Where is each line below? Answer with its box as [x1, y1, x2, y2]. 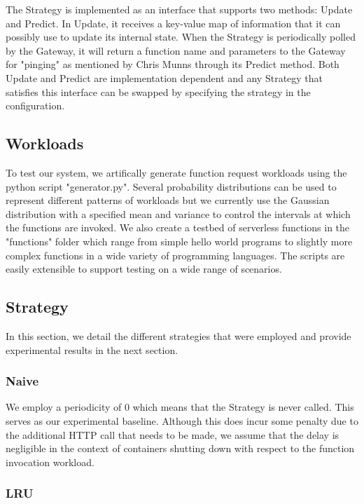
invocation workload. [6, 454, 94, 469]
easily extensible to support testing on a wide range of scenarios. [6, 261, 282, 276]
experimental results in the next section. [6, 342, 178, 357]
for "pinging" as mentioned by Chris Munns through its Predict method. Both [6, 57, 339, 71]
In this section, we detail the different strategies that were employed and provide [6, 328, 351, 343]
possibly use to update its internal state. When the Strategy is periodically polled [6, 29, 356, 44]
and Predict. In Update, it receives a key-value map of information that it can [6, 15, 341, 30]
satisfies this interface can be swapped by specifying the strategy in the [6, 84, 311, 99]
